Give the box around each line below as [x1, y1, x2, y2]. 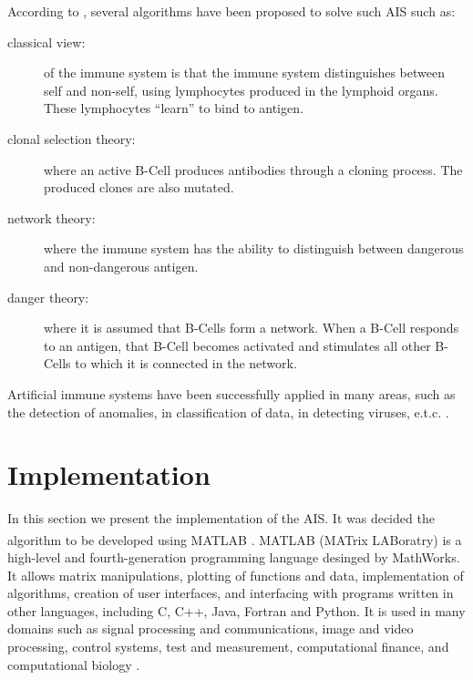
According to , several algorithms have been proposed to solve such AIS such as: [7, 2, 456, 20]
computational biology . [7, 654, 140, 674]
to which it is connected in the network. [75, 354, 297, 373]
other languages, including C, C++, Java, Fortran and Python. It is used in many [7, 601, 466, 620]
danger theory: [7, 287, 89, 306]
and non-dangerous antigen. [44, 256, 199, 275]
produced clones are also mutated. [44, 178, 234, 197]
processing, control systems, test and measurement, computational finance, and [7, 637, 449, 656]
